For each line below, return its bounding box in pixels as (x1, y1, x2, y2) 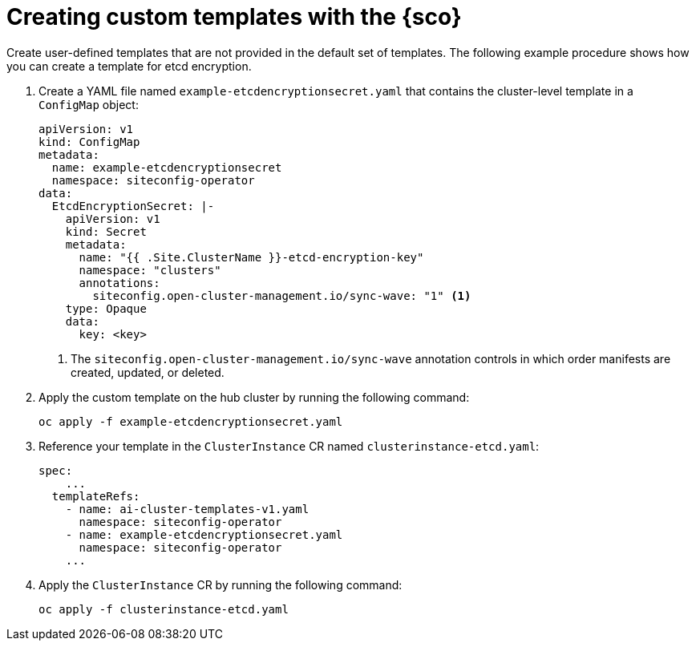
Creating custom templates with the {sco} (6, 3, 462, 30)
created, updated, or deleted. (71, 365, 225, 379)
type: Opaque (65, 301, 147, 315)
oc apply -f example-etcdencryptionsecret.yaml (38, 414, 343, 428)
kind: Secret (65, 224, 147, 238)
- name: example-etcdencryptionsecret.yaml (65, 528, 343, 541)
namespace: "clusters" (79, 263, 221, 277)
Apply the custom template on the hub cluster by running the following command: (38, 390, 470, 404)
